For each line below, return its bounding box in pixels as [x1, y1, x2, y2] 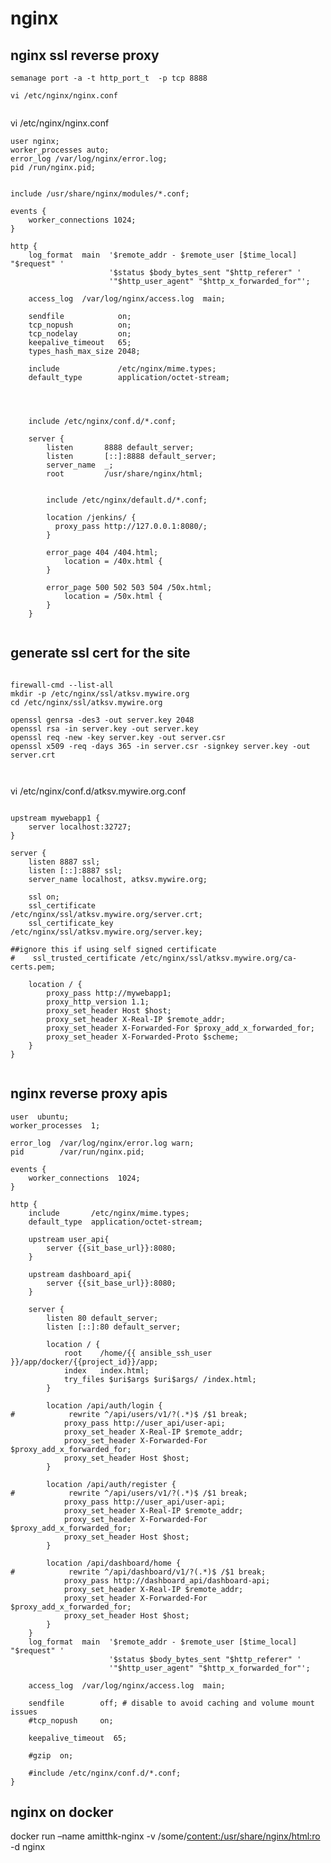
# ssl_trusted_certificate [10, 953, 137, 963]
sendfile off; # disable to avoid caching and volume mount [28, 1698, 315, 1708]
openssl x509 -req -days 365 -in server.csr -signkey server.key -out [10, 741, 311, 751]
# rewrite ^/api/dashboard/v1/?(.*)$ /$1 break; [10, 1567, 267, 1577]
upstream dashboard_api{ [28, 1269, 132, 1279]
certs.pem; [10, 962, 56, 972]
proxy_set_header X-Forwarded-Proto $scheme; [46, 1032, 240, 1042]
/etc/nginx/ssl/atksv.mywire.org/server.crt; [10, 909, 203, 919]
